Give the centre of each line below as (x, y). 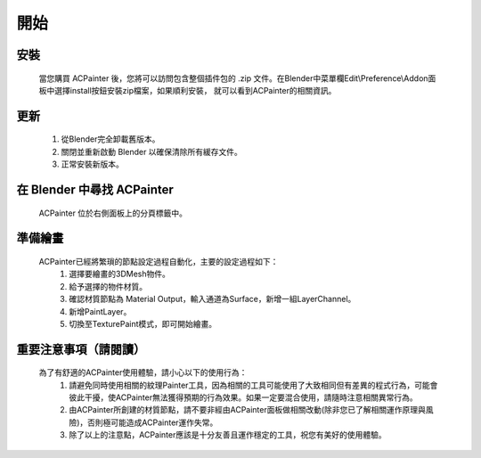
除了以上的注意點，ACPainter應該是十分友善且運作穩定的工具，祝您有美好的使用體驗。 (228, 435)
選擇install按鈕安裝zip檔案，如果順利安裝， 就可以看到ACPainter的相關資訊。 (195, 90)
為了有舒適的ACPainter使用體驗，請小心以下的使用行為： (143, 372)
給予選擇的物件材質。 (108, 286)
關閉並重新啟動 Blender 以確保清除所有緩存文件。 (151, 151)
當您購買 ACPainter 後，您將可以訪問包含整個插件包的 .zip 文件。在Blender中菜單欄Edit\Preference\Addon (233, 78)
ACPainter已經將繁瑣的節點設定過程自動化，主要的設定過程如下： (159, 261)
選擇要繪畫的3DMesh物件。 (120, 274)
